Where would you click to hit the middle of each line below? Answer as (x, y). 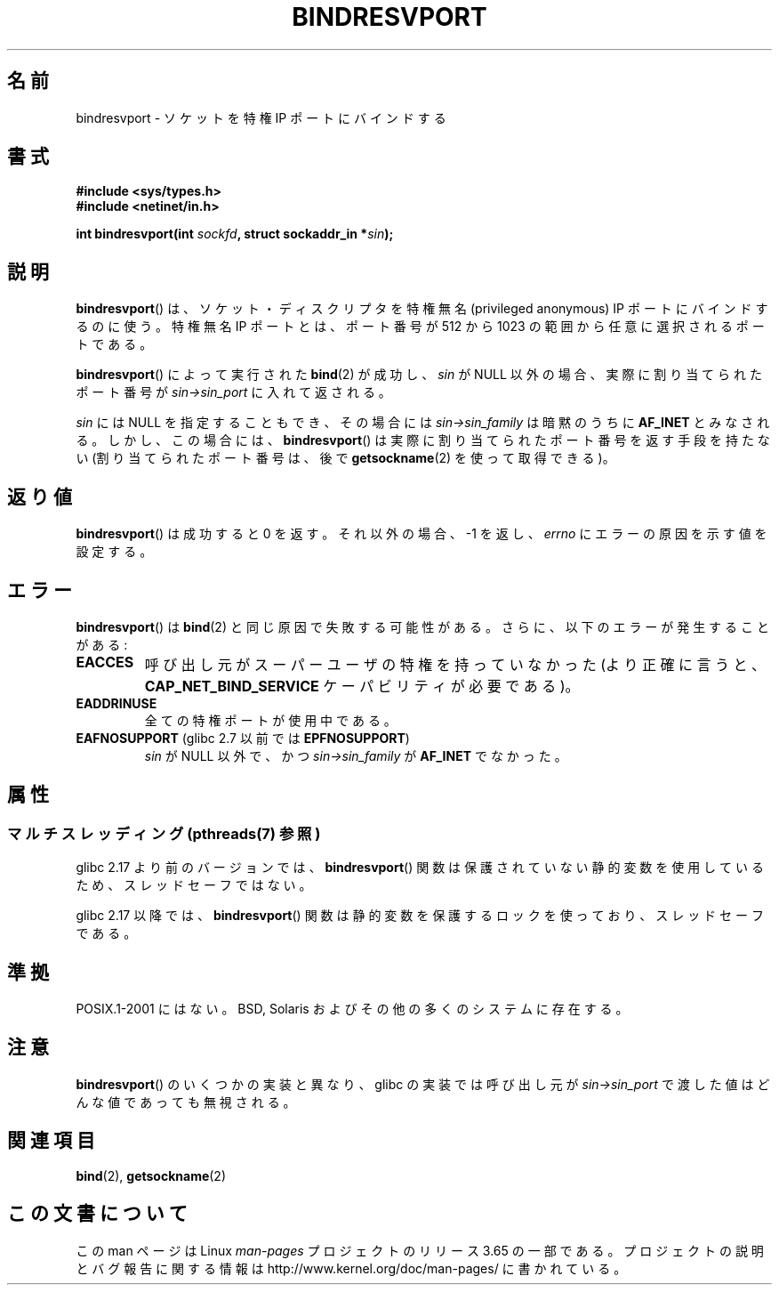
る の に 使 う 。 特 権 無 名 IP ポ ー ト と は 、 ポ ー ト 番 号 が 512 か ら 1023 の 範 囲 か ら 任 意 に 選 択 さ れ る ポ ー (420, 327)
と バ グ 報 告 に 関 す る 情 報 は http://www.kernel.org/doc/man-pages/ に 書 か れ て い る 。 (351, 1268)
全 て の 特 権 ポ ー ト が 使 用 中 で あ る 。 (270, 720)
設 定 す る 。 (114, 552)
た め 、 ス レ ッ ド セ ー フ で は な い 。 (194, 885)
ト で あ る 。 (114, 344)
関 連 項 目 (51, 1141)
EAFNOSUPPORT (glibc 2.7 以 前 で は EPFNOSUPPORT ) (243, 738)
